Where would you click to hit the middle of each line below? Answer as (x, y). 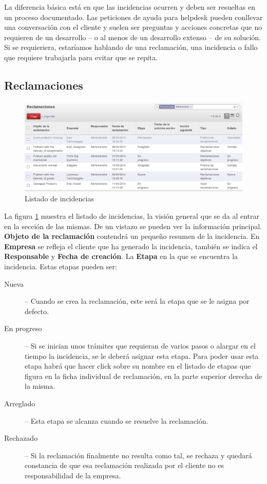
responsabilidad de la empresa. (73, 475)
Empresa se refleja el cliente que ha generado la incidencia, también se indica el (131, 246)
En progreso (23, 328)
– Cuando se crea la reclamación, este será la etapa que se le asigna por (137, 301)
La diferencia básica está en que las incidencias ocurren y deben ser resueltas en (130, 7)
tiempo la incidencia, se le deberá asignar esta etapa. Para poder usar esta (142, 356)
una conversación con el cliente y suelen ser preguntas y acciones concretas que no (133, 27)
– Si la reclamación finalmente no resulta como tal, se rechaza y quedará (138, 455)
